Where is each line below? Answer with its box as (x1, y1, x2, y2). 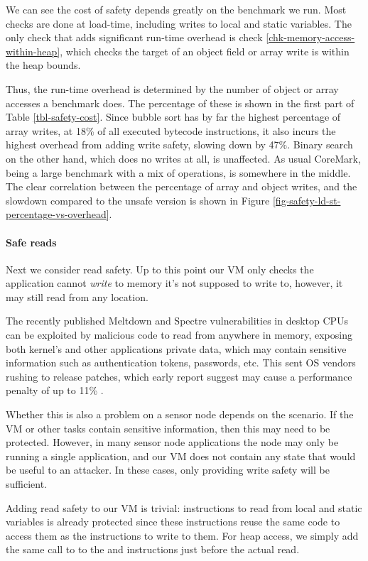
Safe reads (6, 234, 57, 249)
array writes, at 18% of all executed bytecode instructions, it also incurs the (6, 123, 336, 138)
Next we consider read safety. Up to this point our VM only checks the (6, 261, 314, 276)
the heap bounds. (6, 58, 81, 72)
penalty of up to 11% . (6, 383, 104, 398)
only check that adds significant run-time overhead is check (6, 30, 263, 45)
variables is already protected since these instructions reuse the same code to (6, 514, 340, 529)
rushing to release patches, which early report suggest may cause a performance (6, 369, 352, 383)
